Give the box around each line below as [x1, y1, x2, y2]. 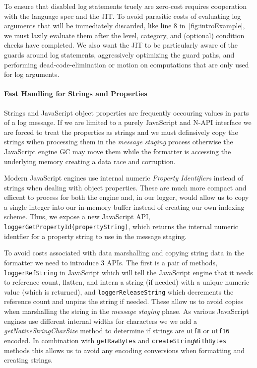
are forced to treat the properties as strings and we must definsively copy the [4, 126, 238, 137]
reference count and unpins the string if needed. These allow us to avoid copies [4, 296, 244, 307]
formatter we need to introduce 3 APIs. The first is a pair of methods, [4, 257, 218, 267]
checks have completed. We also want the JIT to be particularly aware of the [4, 40, 238, 50]
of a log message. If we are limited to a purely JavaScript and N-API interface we [4, 117, 252, 127]
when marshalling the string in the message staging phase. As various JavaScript [4, 306, 249, 316]
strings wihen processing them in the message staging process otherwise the [4, 136, 233, 147]
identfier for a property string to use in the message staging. [4, 231, 187, 241]
